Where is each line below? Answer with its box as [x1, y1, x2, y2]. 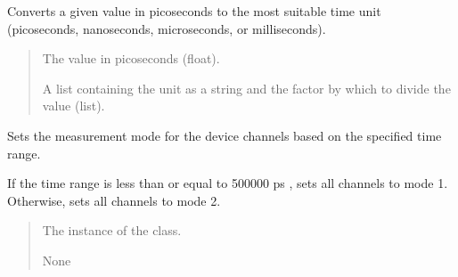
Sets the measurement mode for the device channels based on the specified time [7, 126, 442, 144]
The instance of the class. [42, 221, 182, 240]
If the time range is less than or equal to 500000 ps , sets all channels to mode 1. [7, 174, 448, 192]
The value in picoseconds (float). [42, 49, 220, 68]
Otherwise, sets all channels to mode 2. [7, 191, 221, 209]
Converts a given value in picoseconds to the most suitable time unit [7, 2, 381, 20]
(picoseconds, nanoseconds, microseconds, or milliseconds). [7, 19, 326, 37]
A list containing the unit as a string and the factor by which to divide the [42, 78, 451, 97]
